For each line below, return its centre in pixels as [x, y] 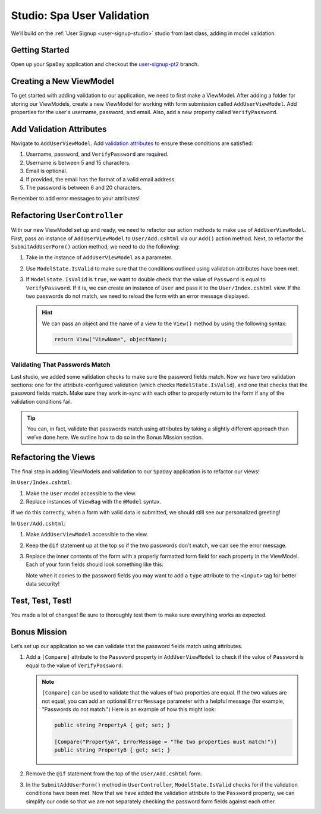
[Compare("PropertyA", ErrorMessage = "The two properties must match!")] [166, 742]
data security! [43, 584]
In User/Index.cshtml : [42, 482]
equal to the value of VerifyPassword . [74, 665]
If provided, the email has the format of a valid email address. [101, 179]
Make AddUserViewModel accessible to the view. [87, 535]
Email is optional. [47, 171]
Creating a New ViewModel [62, 81]
